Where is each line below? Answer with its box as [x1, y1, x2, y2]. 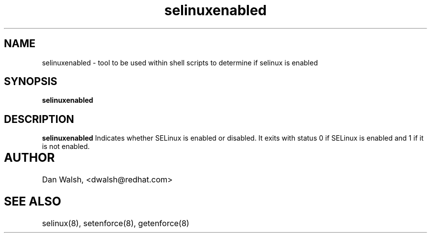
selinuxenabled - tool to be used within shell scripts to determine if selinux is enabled [42, 58, 318, 67]
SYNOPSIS [4, 75, 58, 88]
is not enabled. [42, 142, 90, 151]
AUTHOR [4, 150, 55, 165]
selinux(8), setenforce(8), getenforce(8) [42, 218, 189, 228]
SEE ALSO [4, 194, 62, 209]
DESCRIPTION [4, 113, 74, 125]
